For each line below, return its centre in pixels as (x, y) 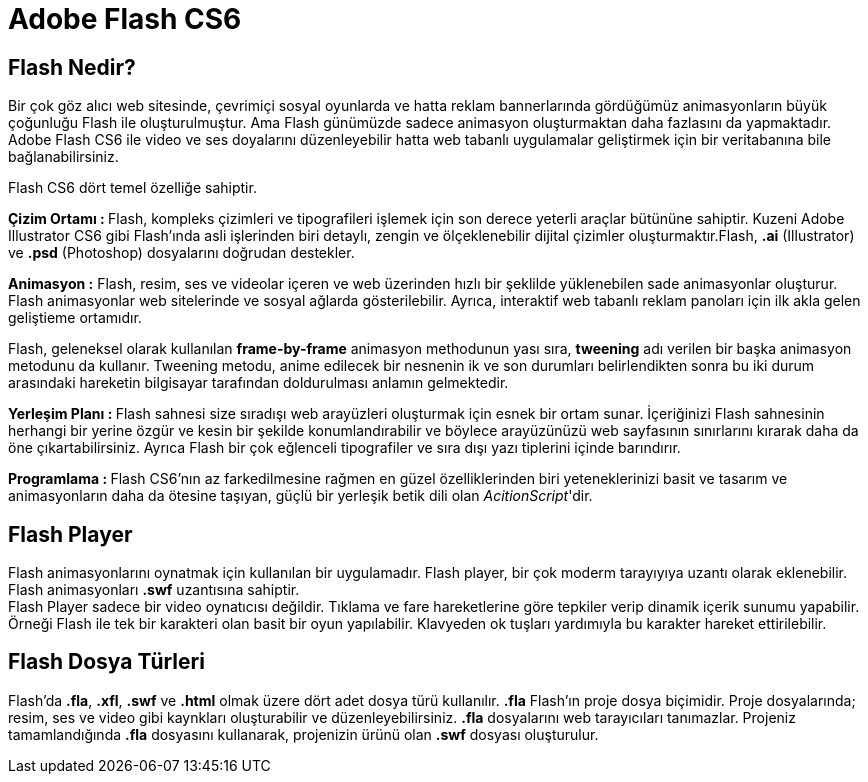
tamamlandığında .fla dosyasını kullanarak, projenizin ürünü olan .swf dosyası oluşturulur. (303, 734)
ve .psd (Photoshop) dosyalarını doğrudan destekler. (181, 253)
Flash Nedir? (72, 67)
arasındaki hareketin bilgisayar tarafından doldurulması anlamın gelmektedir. (258, 383)
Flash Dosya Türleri (106, 662)
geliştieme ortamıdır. (75, 318)
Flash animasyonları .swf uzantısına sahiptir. (154, 590)
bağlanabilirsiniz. (63, 157)
